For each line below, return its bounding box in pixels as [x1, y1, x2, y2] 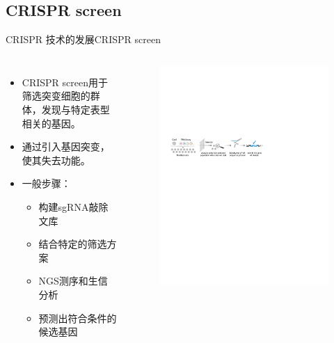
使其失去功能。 [22, 152, 90, 167]
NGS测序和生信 [38, 273, 108, 288]
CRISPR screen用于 [22, 74, 108, 89]
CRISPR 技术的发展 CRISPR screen [6, 32, 161, 47]
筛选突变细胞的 [22, 88, 90, 103]
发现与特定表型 [41, 102, 110, 116]
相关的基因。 [22, 115, 81, 130]
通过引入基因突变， [22, 139, 110, 154]
